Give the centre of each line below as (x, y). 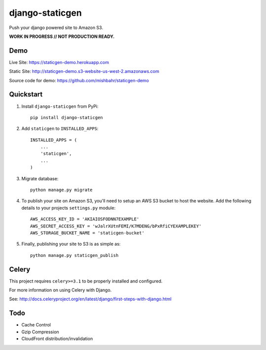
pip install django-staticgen (67, 117)
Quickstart (26, 94)
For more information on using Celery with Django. (60, 290)
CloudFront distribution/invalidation (57, 339)
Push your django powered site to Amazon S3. (56, 28)
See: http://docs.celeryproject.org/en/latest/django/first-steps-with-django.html (90, 299)
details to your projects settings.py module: (68, 208)
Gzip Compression (40, 332)
